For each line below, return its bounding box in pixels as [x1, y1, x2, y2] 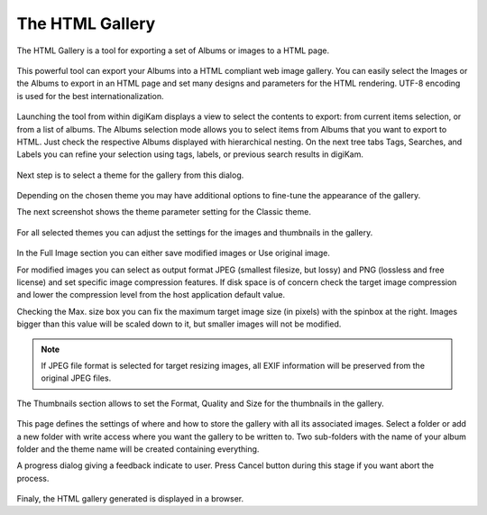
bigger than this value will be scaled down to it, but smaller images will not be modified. [16, 318, 342, 329]
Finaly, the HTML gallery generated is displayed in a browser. [16, 493, 244, 504]
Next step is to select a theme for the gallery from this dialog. [16, 170, 244, 180]
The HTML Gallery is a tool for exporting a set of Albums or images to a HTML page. [16, 45, 329, 56]
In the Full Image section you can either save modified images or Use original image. [16, 248, 331, 259]
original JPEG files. [41, 372, 112, 383]
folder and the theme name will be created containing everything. [16, 443, 260, 455]
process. [16, 473, 50, 483]
